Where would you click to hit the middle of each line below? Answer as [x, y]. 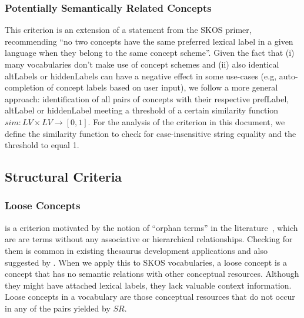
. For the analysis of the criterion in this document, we [186, 121]
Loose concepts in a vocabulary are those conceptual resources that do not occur [150, 297]
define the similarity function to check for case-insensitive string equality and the [151, 133]
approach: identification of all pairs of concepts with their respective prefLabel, [147, 98]
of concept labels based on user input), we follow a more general [162, 87]
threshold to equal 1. [42, 145]
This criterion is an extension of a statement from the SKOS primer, [128, 30]
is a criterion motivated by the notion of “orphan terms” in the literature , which [151, 227]
